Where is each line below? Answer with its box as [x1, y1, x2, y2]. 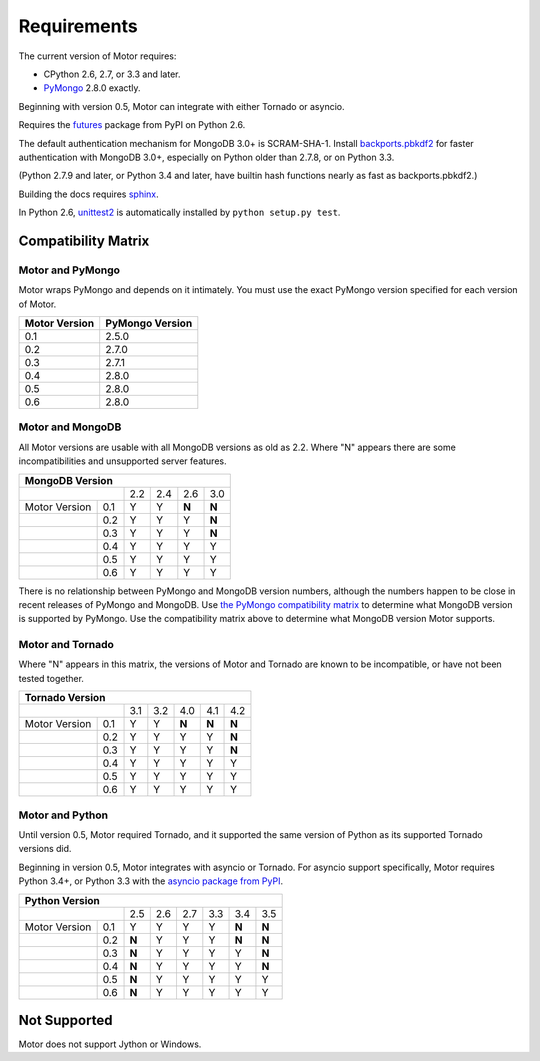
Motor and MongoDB [18, 420, 122, 434]
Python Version [24, 893, 100, 907]
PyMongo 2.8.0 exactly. [43, 82, 141, 94]
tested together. [18, 672, 85, 684]
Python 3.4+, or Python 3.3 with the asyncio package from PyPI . [18, 875, 284, 887]
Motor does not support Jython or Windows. [18, 1038, 202, 1050]
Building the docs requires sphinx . [18, 188, 159, 200]
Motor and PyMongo [18, 263, 120, 277]
